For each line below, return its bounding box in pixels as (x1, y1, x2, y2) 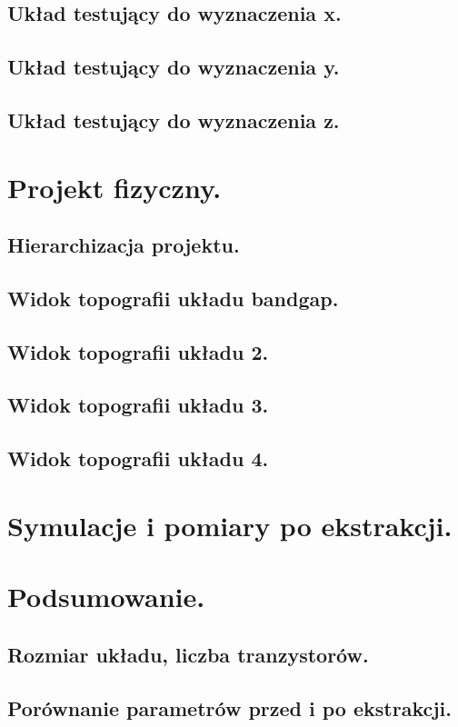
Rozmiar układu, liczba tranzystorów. (7, 640, 369, 668)
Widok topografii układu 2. (7, 337, 269, 365)
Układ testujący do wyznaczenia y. (7, 53, 340, 81)
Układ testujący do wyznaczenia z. (7, 105, 340, 134)
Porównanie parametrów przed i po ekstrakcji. (7, 693, 452, 722)
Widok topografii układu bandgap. (7, 284, 339, 312)
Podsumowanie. (7, 578, 205, 615)
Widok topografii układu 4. (7, 444, 269, 473)
